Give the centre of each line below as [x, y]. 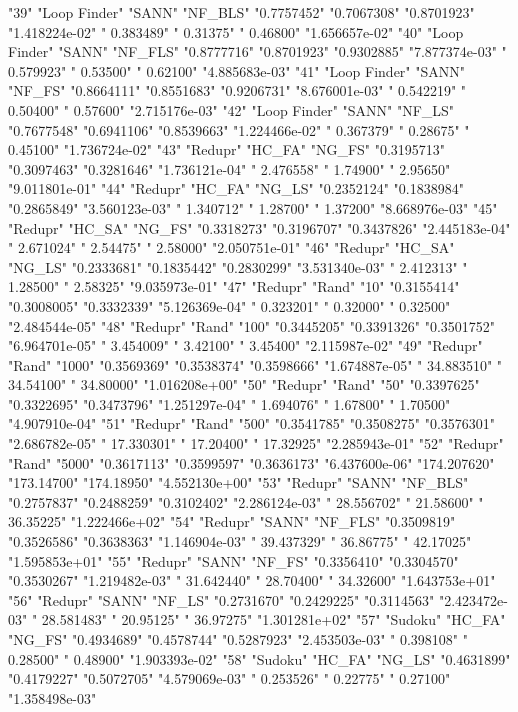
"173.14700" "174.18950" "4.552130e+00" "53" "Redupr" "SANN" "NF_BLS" [238, 482]
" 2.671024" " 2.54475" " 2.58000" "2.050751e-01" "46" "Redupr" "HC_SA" [231, 247]
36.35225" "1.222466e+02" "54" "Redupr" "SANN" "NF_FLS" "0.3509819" [232, 521]
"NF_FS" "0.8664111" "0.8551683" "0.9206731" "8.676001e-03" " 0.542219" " [237, 90]
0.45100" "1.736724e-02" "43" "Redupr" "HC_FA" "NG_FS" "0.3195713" [227, 149]
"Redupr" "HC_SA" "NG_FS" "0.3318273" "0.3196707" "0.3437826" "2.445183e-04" [259, 227]
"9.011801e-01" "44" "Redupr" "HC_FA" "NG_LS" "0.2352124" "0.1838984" [236, 188]
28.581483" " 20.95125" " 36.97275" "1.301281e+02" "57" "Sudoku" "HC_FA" [273, 619]
